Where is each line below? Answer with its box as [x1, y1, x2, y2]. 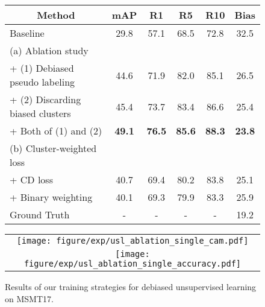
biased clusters [10, 106, 71, 120]
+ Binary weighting [10, 190, 93, 204]
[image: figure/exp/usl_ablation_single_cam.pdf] [16, 236, 249, 245]
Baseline [10, 26, 45, 40]
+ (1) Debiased [10, 61, 74, 75]
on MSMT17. [5, 292, 54, 305]
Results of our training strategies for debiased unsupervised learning [5, 280, 257, 293]
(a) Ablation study [10, 43, 89, 57]
